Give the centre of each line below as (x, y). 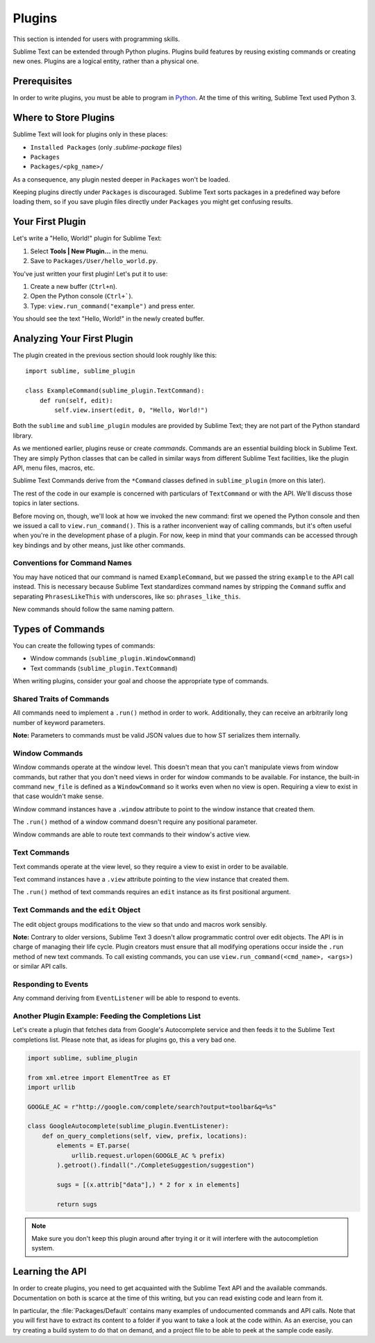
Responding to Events (51, 984)
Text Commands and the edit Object (77, 910)
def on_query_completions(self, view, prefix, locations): (145, 1136)
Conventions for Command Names (72, 563)
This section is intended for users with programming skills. (97, 39)
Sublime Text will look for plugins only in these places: (90, 134)
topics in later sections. (46, 503)
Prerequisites (42, 81)
